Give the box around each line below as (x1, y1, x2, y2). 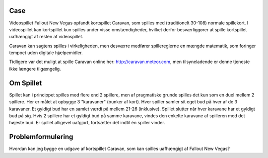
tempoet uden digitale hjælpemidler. (9, 50, 83, 56)
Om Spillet (9, 79, 42, 87)
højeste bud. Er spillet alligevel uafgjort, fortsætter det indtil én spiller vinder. (9, 120, 166, 126)
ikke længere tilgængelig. (9, 66, 62, 72)
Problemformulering (9, 133, 73, 141)
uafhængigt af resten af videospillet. (9, 34, 84, 40)
